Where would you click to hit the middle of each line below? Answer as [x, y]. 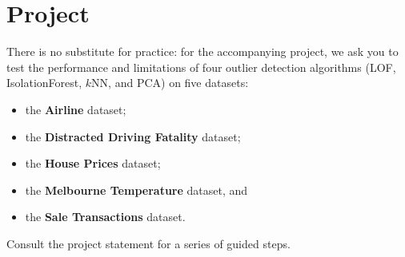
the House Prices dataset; [93, 163]
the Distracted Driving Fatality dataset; [133, 136]
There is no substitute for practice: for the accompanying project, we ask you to [202, 51]
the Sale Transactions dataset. [105, 217]
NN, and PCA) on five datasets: [170, 83]
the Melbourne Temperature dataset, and [136, 190]
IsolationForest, [44, 83]
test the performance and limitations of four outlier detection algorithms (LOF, [201, 67]
